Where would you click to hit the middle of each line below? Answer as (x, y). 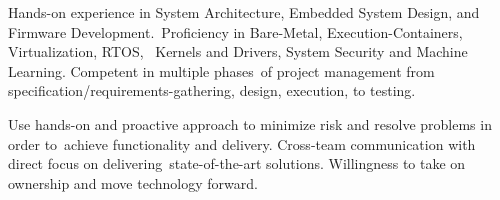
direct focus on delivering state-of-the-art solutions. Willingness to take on (237, 163)
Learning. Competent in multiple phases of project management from (221, 70)
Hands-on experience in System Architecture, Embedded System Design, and (244, 12)
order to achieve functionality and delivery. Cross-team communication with (242, 143)
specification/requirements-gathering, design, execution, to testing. (212, 90)
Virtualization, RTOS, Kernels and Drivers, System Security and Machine (238, 51)
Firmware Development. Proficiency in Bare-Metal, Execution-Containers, (235, 31)
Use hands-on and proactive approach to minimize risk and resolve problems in (250, 123)
